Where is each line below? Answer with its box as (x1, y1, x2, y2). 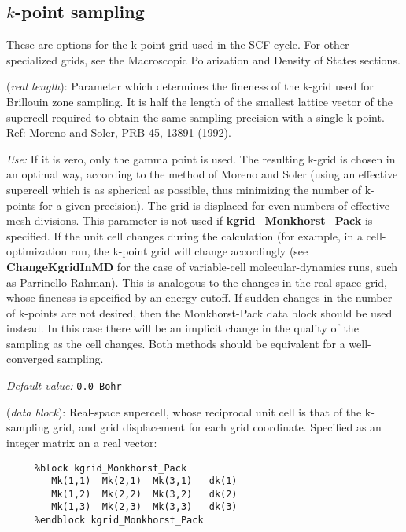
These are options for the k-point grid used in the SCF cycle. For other (6, 36, 349, 53)
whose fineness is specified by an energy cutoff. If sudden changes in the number (6, 289, 393, 306)
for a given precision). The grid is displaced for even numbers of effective (39, 196, 390, 213)
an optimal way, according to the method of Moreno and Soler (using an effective (6, 166, 398, 182)
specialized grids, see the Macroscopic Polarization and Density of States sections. (6, 51, 400, 68)
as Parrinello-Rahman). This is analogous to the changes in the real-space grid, (6, 273, 387, 290)
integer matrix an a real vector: (6, 434, 157, 450)
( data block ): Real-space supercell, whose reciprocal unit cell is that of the (6, 403, 362, 420)
